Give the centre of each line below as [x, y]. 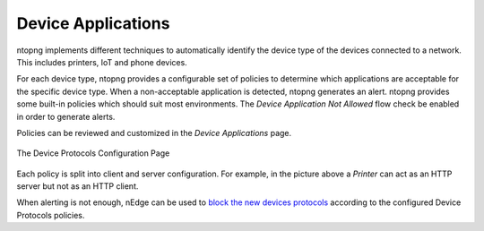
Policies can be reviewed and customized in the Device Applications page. [154, 133]
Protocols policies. [51, 215]
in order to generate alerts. [66, 116]
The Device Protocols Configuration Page [93, 153]
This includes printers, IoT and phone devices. [102, 62]
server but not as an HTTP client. [78, 186]
